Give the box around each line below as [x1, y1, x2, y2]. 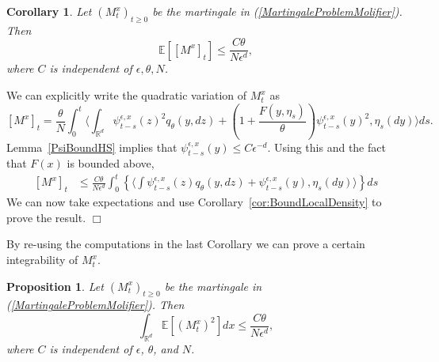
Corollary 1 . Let [6, 3, 92, 19]
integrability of [6, 251, 78, 268]
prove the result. [6, 209, 86, 225]
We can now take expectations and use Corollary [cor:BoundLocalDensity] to [6, 194, 382, 210]
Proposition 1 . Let [6, 277, 104, 294]
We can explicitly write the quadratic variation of [6, 87, 247, 104]
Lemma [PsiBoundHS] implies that [6, 138, 178, 155]
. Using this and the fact [267, 138, 386, 155]
